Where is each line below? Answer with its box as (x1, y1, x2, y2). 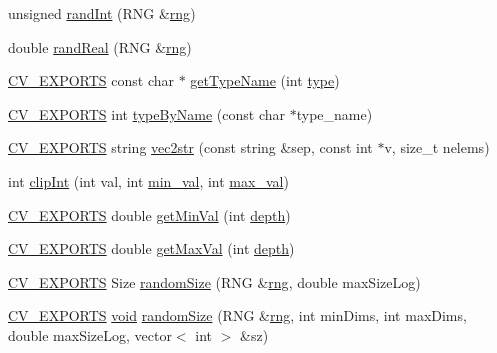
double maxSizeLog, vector (8, 324, 172, 345)
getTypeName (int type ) (190, 70, 340, 91)
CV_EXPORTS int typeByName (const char (8, 103, 286, 124)
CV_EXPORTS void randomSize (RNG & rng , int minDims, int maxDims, (8, 305, 467, 326)
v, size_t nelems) (384, 137, 490, 158)
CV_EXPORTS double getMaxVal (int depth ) (8, 238, 295, 259)
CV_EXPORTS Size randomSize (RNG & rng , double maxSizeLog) (8, 271, 421, 292)
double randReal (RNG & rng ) (8, 36, 192, 57)
